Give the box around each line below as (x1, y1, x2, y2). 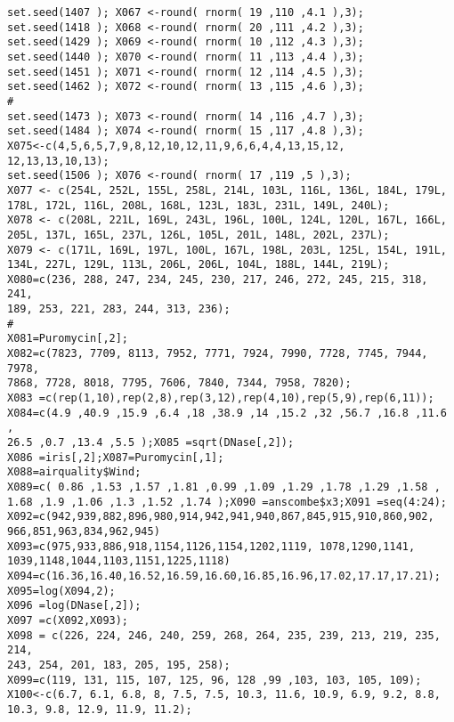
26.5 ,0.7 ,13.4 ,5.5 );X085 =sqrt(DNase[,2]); (7, 436, 295, 450)
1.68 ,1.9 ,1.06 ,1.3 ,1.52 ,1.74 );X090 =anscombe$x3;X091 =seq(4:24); (7, 495, 447, 508)
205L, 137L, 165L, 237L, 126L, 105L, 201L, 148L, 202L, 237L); (7, 228, 390, 241)
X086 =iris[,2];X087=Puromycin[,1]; (7, 450, 224, 464)
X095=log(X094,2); (7, 584, 116, 597)
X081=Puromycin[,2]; (7, 332, 129, 345)
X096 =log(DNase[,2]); (7, 599, 142, 612)
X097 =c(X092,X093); (7, 613, 129, 627)
